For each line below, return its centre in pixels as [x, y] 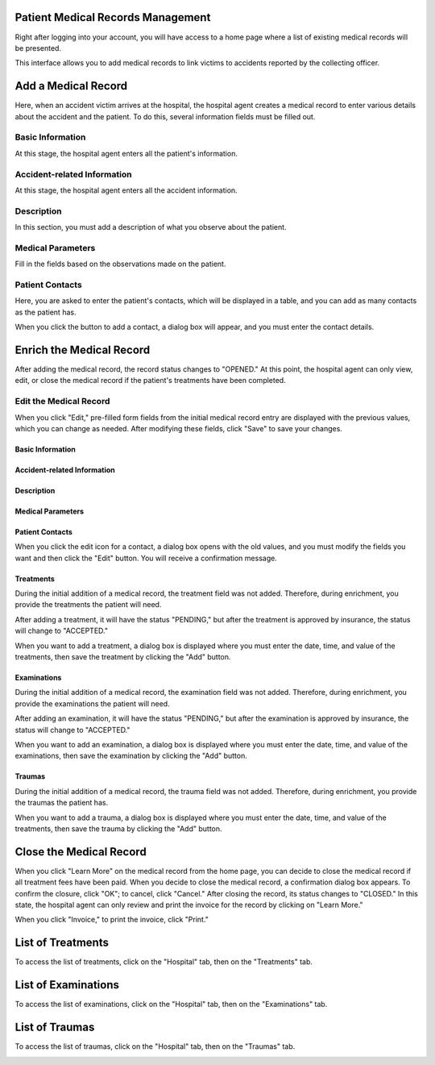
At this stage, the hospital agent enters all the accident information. [126, 190]
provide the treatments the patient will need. [88, 605]
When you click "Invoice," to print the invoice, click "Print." [112, 920]
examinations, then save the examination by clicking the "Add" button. [131, 756]
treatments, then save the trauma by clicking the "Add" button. [118, 828]
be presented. [38, 48]
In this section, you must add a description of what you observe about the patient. [151, 227]
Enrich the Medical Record [83, 349]
